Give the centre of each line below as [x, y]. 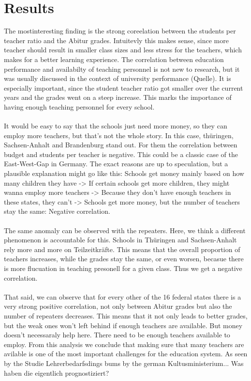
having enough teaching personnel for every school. [79, 106]
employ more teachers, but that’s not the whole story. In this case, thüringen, [119, 135]
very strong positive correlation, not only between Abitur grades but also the [118, 306]
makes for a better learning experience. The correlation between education [114, 59]
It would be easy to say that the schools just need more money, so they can [116, 126]
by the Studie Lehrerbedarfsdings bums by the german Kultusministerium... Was [124, 363]
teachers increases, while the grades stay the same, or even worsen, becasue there [124, 259]
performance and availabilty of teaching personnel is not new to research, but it [122, 69]
